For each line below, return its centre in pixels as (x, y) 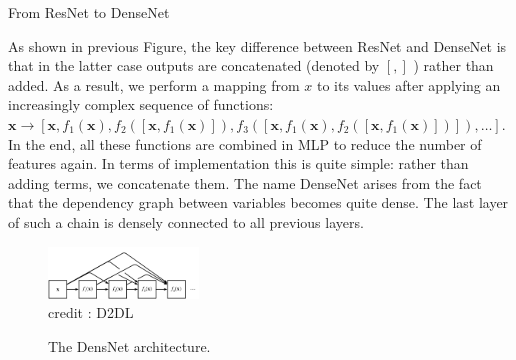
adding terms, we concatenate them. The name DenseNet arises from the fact (245, 182)
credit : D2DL (91, 312)
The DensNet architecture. (129, 346)
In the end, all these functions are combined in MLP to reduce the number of (245, 143)
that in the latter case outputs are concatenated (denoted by (194, 65)
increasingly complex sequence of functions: (141, 104)
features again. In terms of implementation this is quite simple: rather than (238, 163)
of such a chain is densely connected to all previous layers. (186, 221)
